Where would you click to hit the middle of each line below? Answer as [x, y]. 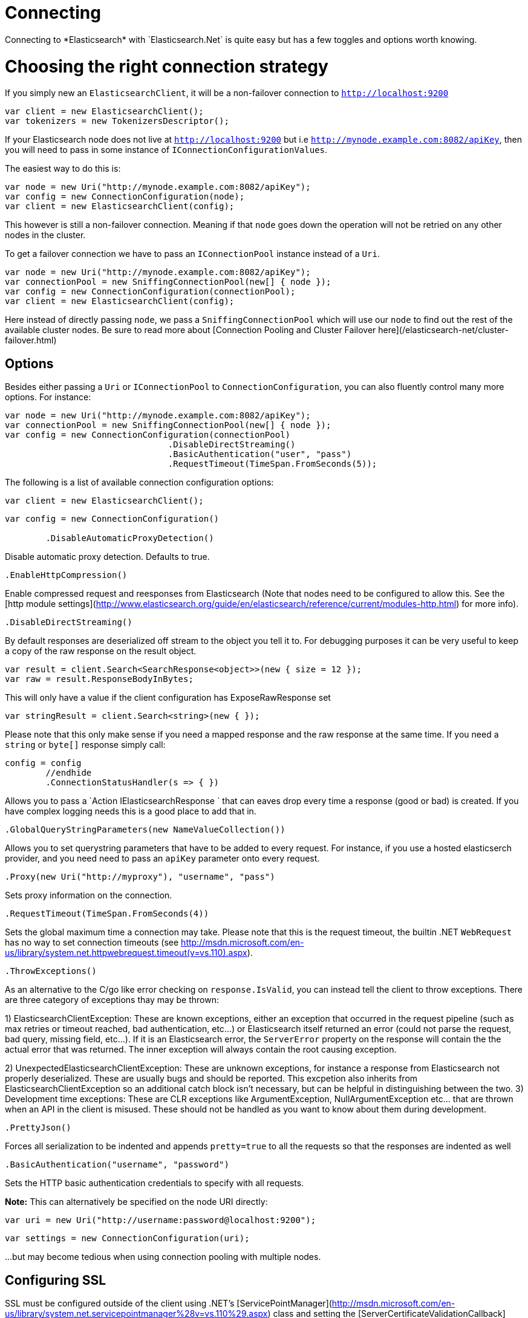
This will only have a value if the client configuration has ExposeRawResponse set [168, 698]
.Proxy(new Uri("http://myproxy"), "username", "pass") [140, 877]
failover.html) [31, 340]
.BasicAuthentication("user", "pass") [260, 454]
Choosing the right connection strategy [167, 66]
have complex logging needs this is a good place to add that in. [131, 811]
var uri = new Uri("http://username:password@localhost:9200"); [161, 1220]
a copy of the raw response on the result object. [101, 651]
